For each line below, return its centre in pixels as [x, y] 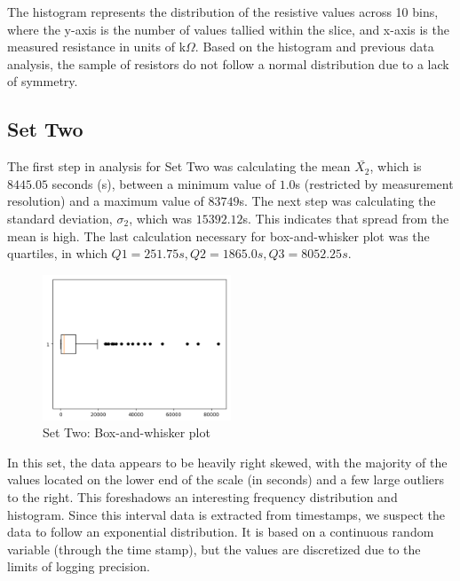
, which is [396, 166]
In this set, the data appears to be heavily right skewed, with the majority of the [227, 462]
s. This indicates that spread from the [346, 218]
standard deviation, [60, 218]
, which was [160, 218]
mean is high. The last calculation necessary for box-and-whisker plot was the [218, 236]
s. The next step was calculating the [337, 201]
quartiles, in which [57, 253]
